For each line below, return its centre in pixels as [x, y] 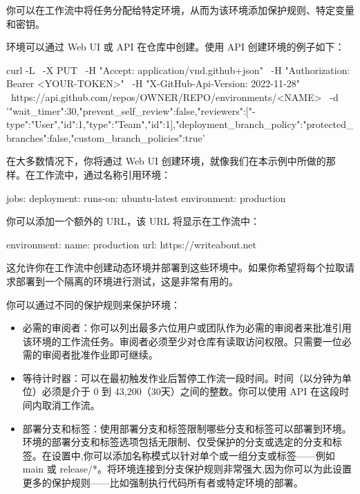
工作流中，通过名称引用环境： [103, 174]
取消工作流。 [71, 405]
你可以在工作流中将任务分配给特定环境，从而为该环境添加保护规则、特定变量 [180, 10]
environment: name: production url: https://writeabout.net [131, 244]
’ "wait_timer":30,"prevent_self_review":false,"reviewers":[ [127, 110]
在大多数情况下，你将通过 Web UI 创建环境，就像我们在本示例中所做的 [166, 161]
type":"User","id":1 [45, 124]
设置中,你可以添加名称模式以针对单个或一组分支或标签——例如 [193, 455]
